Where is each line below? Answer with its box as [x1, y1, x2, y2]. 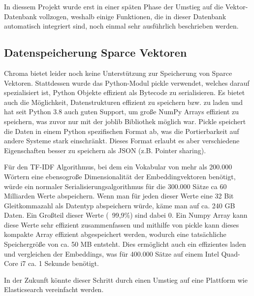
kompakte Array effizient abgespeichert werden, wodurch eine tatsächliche [4, 229, 226, 239]
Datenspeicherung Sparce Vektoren [4, 45, 187, 60]
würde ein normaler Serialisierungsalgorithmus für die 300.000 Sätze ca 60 [4, 181, 227, 191]
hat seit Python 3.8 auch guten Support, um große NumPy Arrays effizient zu [4, 106, 239, 117]
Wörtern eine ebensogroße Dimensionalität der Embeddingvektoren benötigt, [4, 171, 236, 181]
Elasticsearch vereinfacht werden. [4, 284, 104, 295]
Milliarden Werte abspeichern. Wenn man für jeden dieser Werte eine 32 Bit [4, 191, 234, 201]
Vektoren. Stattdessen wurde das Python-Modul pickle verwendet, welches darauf [4, 77, 250, 88]
